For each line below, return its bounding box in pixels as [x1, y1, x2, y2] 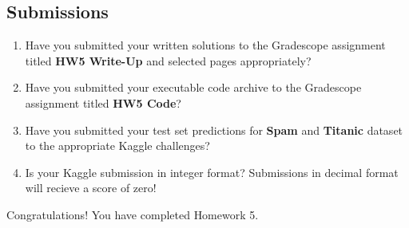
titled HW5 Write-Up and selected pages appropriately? [25, 52, 312, 69]
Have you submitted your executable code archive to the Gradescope [25, 79, 362, 96]
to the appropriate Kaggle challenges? [25, 137, 210, 154]
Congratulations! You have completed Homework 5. [6, 206, 259, 222]
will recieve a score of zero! [25, 179, 157, 196]
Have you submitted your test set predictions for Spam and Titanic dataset [25, 121, 403, 138]
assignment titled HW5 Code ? [25, 94, 181, 111]
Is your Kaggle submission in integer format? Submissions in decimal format [25, 163, 399, 180]
